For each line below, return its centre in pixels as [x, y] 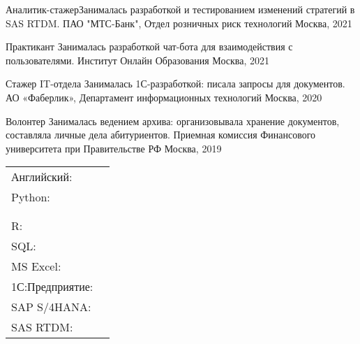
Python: [31, 197]
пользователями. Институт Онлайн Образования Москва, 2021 [137, 60]
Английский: [42, 177]
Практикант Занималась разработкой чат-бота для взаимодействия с [149, 46]
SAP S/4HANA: [51, 307]
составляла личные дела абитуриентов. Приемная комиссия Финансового [161, 135]
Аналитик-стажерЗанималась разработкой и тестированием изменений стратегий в [180, 9]
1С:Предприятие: [52, 287]
